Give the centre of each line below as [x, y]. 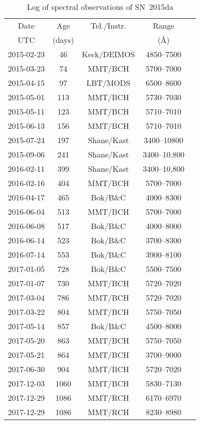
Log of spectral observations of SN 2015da [100, 7]
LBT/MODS [108, 83]
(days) [63, 40]
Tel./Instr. [109, 25]
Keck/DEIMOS [108, 54]
